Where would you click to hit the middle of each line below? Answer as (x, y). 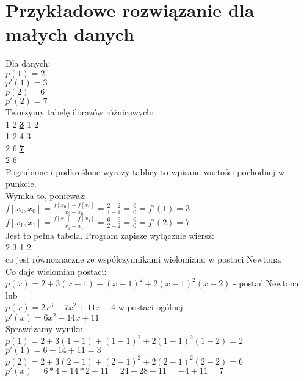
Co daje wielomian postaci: (56, 271)
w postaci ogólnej (150, 307)
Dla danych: (28, 63)
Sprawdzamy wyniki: (44, 328)
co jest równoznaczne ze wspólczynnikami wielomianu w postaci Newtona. (144, 259)
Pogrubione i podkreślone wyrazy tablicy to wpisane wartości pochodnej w (145, 171)
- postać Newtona (266, 283)
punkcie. (21, 183)
